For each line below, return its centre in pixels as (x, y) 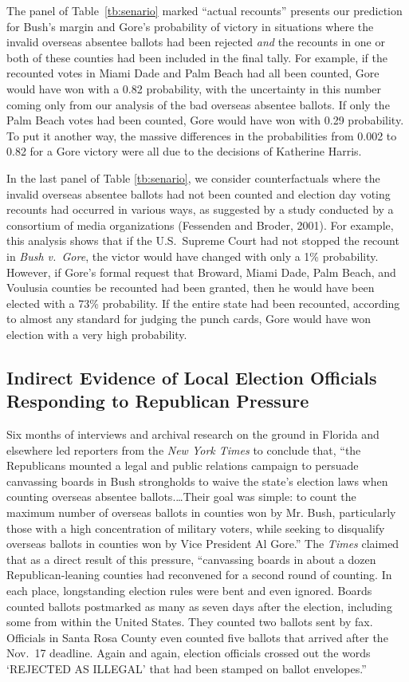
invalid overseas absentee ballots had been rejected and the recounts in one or (196, 42)
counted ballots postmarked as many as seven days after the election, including (199, 606)
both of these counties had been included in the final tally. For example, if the (197, 57)
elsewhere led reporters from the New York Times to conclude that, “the (184, 449)
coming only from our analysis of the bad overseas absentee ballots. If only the (198, 104)
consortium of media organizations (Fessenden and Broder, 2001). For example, (200, 225)
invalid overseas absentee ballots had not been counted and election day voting (199, 193)
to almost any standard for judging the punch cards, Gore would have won (189, 319)
